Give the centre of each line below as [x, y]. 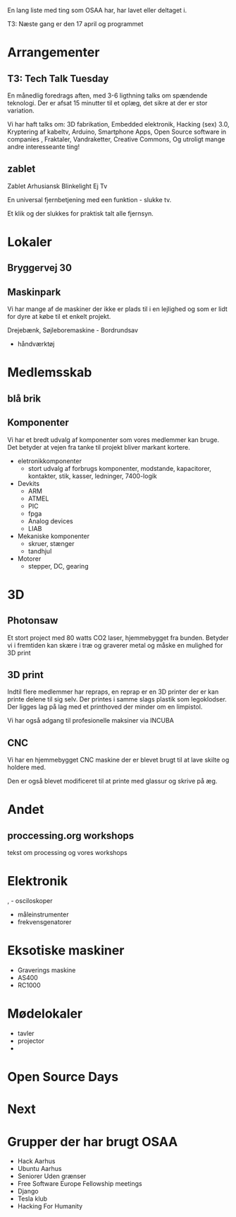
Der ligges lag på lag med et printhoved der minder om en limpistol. [105, 707]
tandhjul [40, 551]
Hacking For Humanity [50, 1206]
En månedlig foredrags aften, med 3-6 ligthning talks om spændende [107, 95]
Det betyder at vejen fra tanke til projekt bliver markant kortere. [99, 447]
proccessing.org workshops [71, 835]
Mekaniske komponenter [54, 536]
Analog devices [50, 521]
